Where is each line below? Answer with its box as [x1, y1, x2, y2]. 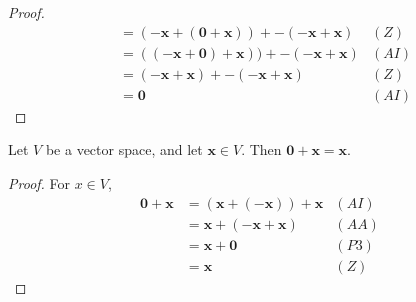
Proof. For [8, 172, 71, 193]
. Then [241, 139, 282, 160]
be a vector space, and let [45, 139, 203, 160]
